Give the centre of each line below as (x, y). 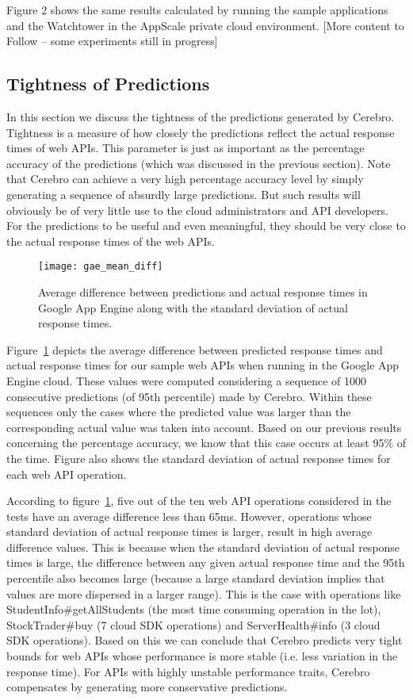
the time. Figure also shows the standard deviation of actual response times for (199, 458)
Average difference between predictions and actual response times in (203, 291)
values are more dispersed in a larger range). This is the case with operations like (204, 593)
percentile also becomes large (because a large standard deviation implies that (196, 578)
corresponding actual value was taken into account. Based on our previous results (204, 427)
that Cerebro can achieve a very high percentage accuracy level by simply (185, 179)
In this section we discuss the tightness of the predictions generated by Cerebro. (201, 116)
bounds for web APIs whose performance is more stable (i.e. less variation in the (202, 656)
